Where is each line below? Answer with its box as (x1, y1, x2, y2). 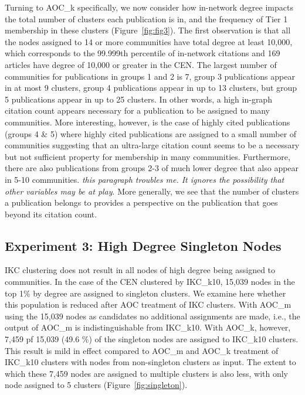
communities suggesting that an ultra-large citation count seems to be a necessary (5, 139, 300, 151)
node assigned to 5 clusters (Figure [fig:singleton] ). (5, 379, 188, 391)
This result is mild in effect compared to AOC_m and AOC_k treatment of (5, 344, 279, 356)
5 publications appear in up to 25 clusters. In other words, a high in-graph (5, 93, 272, 105)
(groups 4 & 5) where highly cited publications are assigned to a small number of (5, 127, 297, 139)
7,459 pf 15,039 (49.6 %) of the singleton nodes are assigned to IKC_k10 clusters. (5, 333, 299, 345)
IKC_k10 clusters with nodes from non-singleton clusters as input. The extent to (5, 356, 296, 368)
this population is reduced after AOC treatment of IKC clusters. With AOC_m (5, 298, 292, 311)
